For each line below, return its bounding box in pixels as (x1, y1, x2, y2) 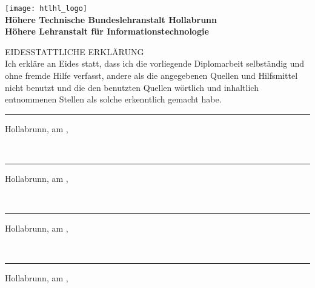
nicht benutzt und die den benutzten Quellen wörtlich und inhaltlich (5, 81, 259, 93)
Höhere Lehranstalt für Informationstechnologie (5, 25, 209, 38)
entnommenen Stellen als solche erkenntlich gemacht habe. (5, 93, 222, 105)
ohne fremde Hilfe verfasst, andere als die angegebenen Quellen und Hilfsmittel (5, 69, 298, 82)
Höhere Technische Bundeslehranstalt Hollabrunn (5, 13, 217, 25)
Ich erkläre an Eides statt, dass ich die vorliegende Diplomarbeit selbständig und (5, 57, 305, 70)
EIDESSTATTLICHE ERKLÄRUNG (5, 45, 144, 58)
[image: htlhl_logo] (5, 4, 88, 13)
